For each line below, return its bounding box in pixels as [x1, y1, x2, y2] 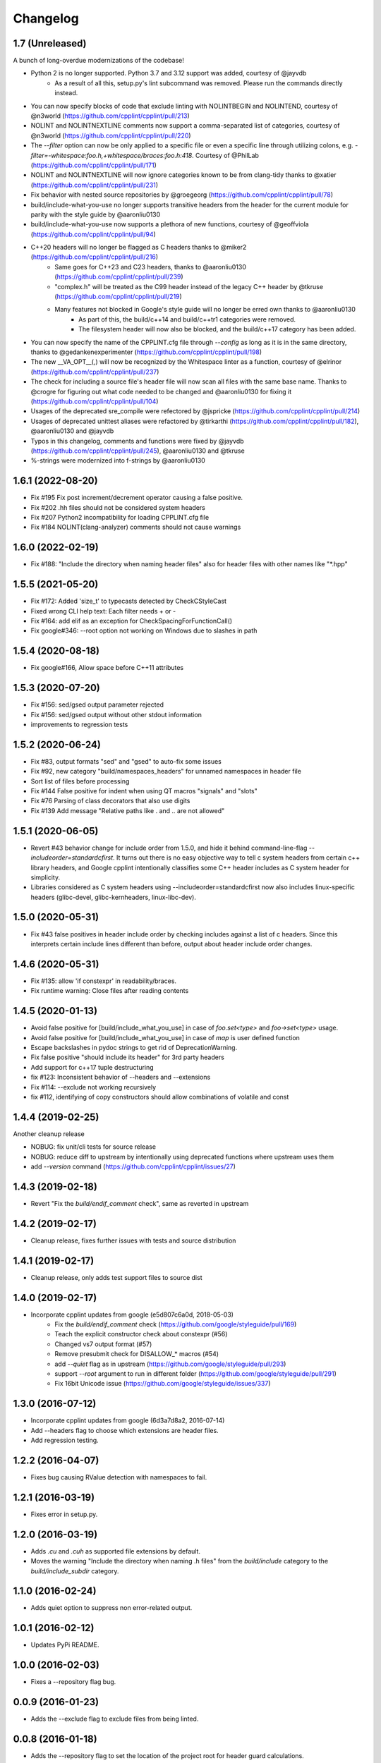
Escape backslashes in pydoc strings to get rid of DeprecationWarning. [30, 1043, 238, 1051]
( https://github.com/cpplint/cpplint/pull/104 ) [30, 397, 159, 405]
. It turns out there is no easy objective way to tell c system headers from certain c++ [113, 853, 360, 862]
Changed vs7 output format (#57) [54, 1340, 152, 1348]
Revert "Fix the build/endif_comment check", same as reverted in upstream [30, 1199, 249, 1207]
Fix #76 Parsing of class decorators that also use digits [30, 797, 190, 805]
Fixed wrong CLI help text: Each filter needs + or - [30, 606, 176, 615]
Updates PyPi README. [30, 1640, 99, 1649]
